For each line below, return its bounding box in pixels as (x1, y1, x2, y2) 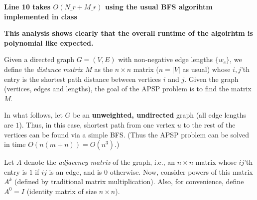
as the (94, 64, 113, 74)
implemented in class (4, 11, 77, 21)
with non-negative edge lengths (118, 54, 213, 65)
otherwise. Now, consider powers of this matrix (110, 166, 253, 177)
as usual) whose (182, 64, 231, 74)
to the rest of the (183, 119, 236, 130)
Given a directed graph (4, 54, 74, 65)
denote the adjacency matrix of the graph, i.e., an (24, 157, 175, 167)
